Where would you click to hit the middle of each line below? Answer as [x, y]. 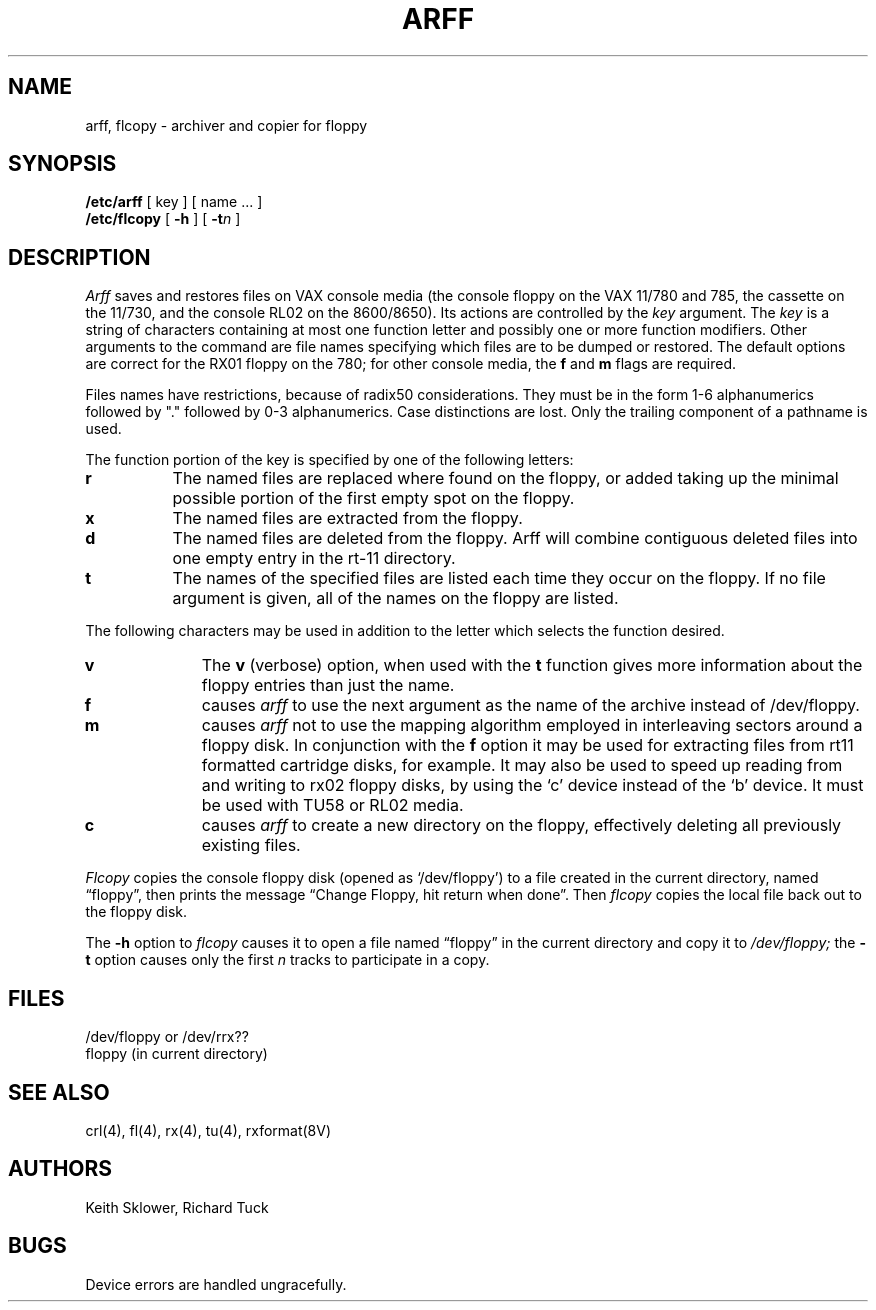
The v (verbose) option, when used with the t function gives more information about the [532, 665]
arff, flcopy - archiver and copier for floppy [226, 125]
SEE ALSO [59, 1092]
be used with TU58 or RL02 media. [332, 805]
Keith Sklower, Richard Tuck [177, 1207]
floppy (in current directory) [176, 1054]
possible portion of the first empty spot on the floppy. [373, 498]
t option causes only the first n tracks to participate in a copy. [287, 960]
